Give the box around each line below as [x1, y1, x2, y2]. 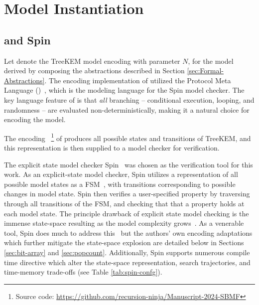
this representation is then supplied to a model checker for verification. [4, 142, 220, 152]
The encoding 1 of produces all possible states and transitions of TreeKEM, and [4, 131, 251, 143]
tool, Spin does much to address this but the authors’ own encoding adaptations [4, 227, 253, 238]
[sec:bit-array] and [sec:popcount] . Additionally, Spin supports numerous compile [4, 247, 250, 257]
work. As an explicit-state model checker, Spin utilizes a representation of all [4, 169, 238, 179]
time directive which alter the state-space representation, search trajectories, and [4, 257, 251, 267]
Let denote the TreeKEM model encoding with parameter [4, 55, 180, 66]
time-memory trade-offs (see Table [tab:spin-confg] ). [4, 267, 162, 277]
